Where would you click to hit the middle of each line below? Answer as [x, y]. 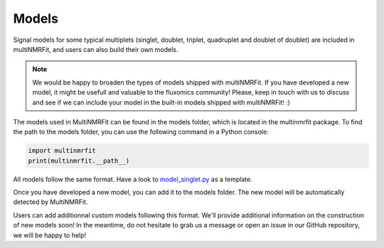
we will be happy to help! [50, 235]
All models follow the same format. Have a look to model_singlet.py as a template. [133, 179]
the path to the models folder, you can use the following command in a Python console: [141, 132]
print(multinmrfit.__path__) [79, 161]
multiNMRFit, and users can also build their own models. [96, 49]
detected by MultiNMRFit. [50, 202]
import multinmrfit [62, 151]
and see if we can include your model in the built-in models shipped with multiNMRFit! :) [161, 102]
